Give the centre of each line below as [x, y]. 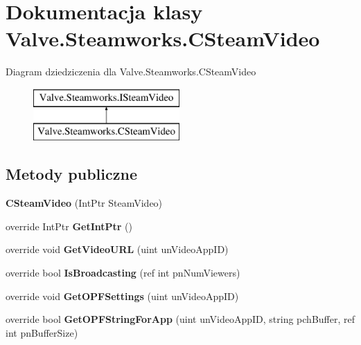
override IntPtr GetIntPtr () [69, 226]
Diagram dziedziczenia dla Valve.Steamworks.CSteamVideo [131, 72]
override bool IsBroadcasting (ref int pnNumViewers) [123, 273]
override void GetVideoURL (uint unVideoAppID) [117, 249]
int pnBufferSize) [42, 332]
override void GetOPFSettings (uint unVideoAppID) [122, 296]
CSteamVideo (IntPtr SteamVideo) [84, 203]
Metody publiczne [71, 174]
